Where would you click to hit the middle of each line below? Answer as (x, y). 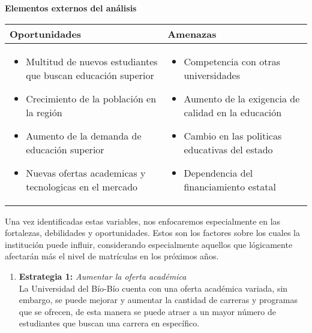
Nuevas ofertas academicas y (86, 172)
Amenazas (192, 34)
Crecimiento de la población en (91, 98)
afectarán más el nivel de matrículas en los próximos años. (112, 256)
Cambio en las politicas (233, 135)
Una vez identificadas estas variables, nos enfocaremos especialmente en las (143, 221)
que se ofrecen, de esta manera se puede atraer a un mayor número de (147, 311)
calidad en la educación (233, 112)
